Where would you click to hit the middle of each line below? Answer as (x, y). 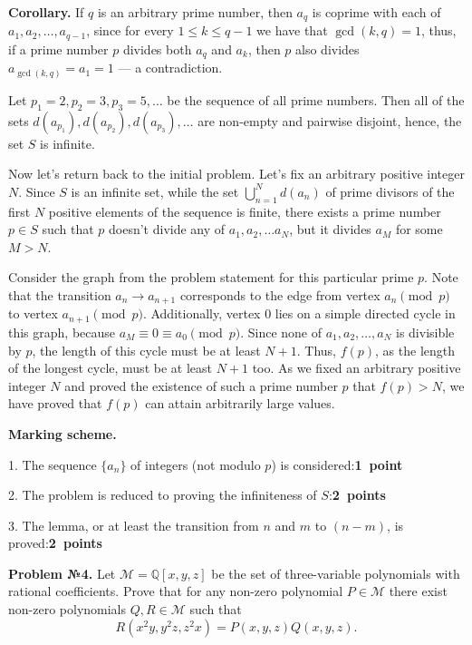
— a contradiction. (170, 68)
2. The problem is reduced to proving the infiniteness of (163, 495)
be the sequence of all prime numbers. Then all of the (316, 99)
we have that (292, 30)
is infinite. (67, 143)
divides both (157, 49)
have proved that (55, 403)
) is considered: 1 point (337, 464)
